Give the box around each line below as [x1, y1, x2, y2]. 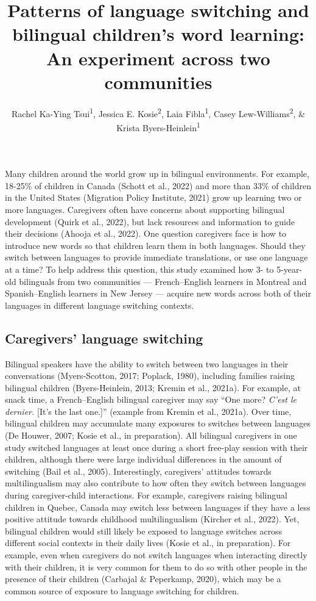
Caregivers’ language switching [5, 328, 203, 347]
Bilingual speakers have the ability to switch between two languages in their [5, 357, 289, 370]
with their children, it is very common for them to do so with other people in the [5, 560, 307, 573]
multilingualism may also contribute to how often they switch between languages [5, 477, 306, 489]
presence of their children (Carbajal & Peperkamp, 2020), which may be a [5, 572, 281, 585]
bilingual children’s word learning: [12, 21, 304, 46]
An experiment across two [46, 45, 270, 70]
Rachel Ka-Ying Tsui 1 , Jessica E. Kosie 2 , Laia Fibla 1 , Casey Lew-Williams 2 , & [12, 105, 305, 120]
